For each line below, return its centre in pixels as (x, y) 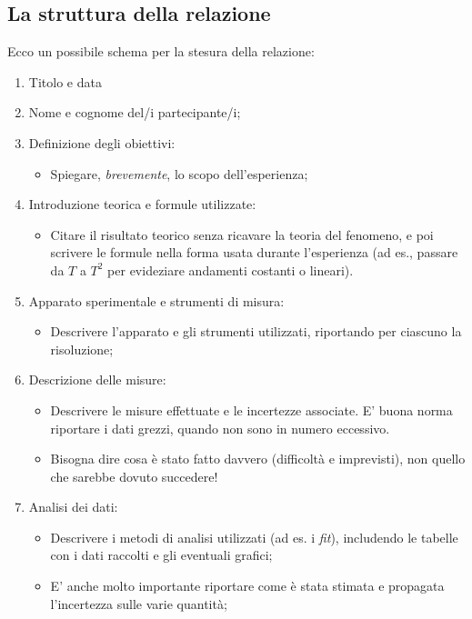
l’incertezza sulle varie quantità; (139, 603)
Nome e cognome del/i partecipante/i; (135, 112)
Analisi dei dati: (73, 507)
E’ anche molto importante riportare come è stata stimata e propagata (247, 586)
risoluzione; (82, 349)
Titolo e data (65, 81)
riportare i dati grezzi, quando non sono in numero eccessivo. (220, 428)
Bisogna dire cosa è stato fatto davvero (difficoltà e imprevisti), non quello (258, 459)
